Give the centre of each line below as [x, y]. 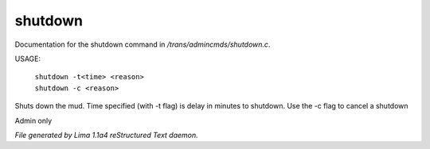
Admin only [33, 120]
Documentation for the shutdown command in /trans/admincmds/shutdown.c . [143, 44]
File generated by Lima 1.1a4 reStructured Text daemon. [106, 135]
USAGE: [28, 59]
